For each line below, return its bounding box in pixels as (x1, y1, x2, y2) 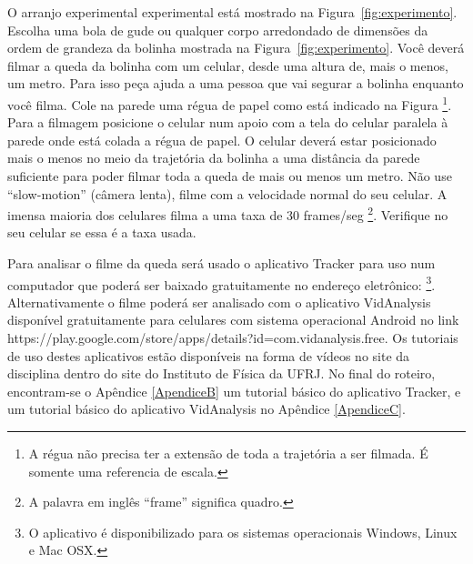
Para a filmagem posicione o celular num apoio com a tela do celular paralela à (7, 113, 448, 132)
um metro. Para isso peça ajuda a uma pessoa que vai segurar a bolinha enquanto (7, 74, 464, 93)
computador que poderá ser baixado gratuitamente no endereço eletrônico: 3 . (7, 272, 436, 294)
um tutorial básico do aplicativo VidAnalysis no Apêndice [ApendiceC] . (7, 399, 406, 418)
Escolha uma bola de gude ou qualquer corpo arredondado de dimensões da (7, 20, 428, 39)
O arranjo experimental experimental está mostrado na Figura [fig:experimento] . (7, 3, 458, 21)
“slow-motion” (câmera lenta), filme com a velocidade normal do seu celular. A (7, 184, 448, 203)
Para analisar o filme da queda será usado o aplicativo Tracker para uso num (7, 254, 436, 273)
